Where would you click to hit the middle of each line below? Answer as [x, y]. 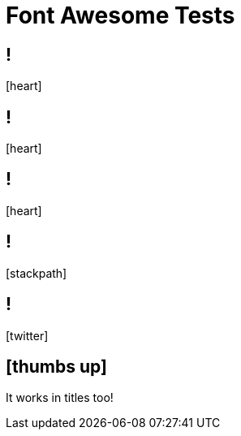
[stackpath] [37, 273]
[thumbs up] [56, 366]
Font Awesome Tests [120, 15]
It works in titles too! [60, 398]
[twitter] [27, 335]
